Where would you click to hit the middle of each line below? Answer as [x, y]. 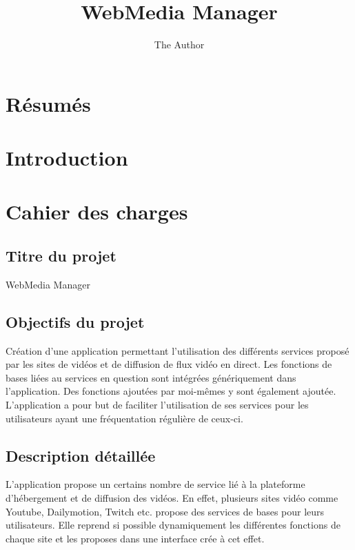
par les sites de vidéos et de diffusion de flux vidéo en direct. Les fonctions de [169, 364]
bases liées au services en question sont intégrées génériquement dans [151, 377]
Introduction [67, 158]
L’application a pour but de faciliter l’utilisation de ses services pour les [157, 405]
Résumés [48, 103]
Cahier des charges [97, 212]
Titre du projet [61, 256]
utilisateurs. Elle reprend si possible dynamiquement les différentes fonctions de [173, 525]
